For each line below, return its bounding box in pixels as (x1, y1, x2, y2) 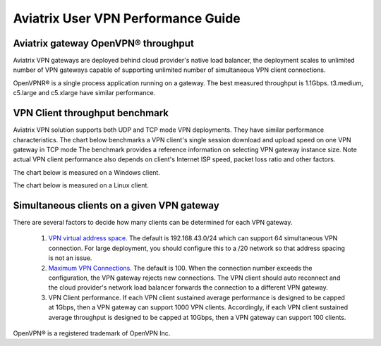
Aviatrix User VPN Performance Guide (13, 11, 241, 26)
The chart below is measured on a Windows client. (13, 168, 160, 176)
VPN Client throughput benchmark (13, 107, 169, 119)
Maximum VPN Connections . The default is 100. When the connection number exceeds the (48, 264, 313, 272)
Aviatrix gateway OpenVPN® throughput (13, 37, 194, 49)
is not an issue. (48, 254, 92, 262)
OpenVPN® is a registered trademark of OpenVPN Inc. (13, 328, 171, 338)
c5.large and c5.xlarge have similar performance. (13, 89, 156, 97)
